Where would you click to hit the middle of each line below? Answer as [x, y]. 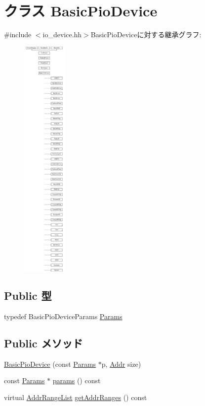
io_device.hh [62, 34]
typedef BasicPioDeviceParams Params [63, 316]
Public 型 [28, 296]
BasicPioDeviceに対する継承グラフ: [146, 34]
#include [18, 34]
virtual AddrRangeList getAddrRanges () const [76, 397]
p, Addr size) [121, 364]
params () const [77, 380]
